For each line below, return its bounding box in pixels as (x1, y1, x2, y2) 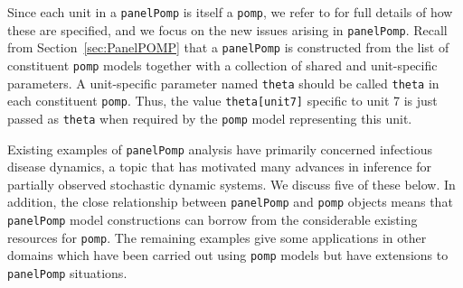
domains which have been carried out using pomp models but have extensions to (7, 246, 449, 265)
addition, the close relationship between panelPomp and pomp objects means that (7, 192, 453, 211)
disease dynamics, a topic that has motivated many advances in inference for (7, 157, 432, 176)
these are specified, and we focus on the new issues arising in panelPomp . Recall (7, 20, 448, 39)
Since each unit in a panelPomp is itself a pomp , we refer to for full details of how (7, 3, 453, 21)
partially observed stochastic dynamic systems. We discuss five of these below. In (7, 174, 456, 193)
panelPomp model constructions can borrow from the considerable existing (7, 210, 418, 229)
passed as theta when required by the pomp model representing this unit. (7, 108, 412, 127)
